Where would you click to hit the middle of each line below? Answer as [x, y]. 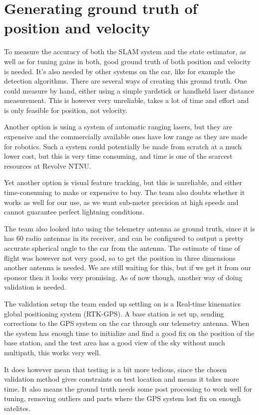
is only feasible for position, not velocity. [66, 110]
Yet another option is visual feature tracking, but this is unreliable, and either [123, 182]
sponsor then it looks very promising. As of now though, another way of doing [123, 277]
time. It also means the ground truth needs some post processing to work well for [128, 388]
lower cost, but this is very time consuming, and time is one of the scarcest [118, 156]
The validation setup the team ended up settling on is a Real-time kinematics [122, 303]
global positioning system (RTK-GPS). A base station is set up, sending [114, 313]
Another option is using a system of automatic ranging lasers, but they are [118, 127]
